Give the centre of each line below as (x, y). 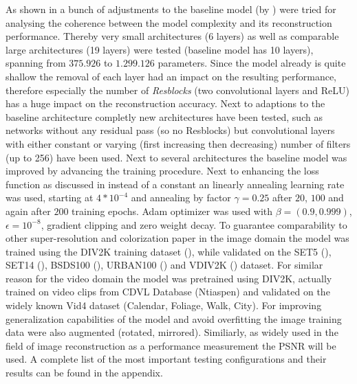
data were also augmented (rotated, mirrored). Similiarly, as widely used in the (172, 332)
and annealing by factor (181, 197)
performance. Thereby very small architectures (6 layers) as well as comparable (172, 36)
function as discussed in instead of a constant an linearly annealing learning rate (175, 184)
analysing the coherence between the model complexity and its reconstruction (169, 22)
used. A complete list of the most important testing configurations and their (166, 359)
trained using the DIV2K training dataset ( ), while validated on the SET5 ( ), (169, 251)
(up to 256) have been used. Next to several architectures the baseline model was (176, 157)
